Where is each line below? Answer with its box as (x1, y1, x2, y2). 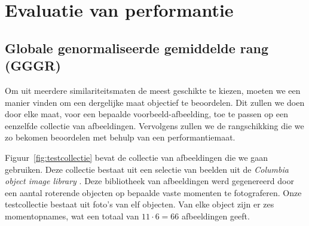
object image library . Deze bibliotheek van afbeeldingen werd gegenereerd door (5, 175, 294, 187)
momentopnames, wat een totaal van (5, 209, 139, 222)
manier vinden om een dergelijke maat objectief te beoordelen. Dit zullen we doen (5, 96, 305, 108)
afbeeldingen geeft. (181, 209, 250, 222)
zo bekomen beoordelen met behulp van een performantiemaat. (5, 131, 235, 143)
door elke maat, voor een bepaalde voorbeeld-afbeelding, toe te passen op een (5, 108, 288, 120)
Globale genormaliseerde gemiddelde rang (5, 38, 268, 57)
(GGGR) (5, 56, 61, 75)
